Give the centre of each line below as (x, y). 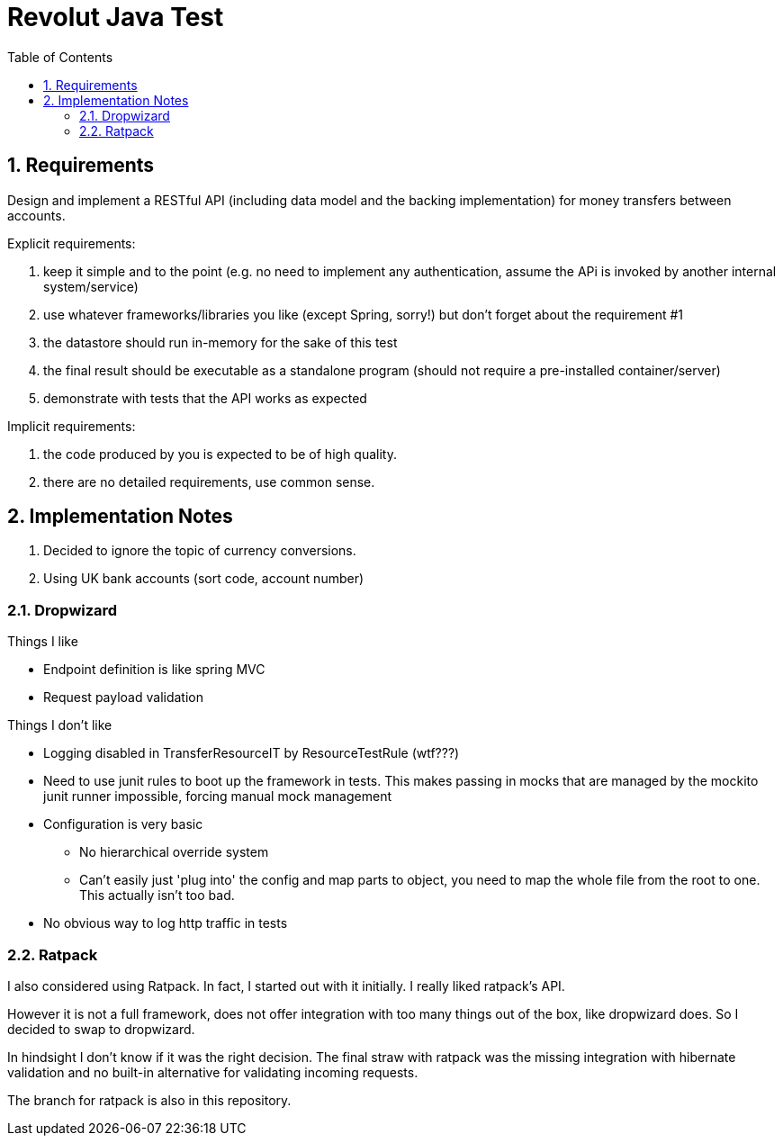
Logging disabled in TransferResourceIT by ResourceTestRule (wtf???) (252, 753)
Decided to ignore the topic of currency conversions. (200, 551)
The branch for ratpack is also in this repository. (149, 1100)
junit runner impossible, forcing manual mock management (218, 796)
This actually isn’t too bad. (157, 895)
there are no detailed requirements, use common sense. (209, 481)
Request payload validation (123, 697)
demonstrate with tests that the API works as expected (205, 398)
